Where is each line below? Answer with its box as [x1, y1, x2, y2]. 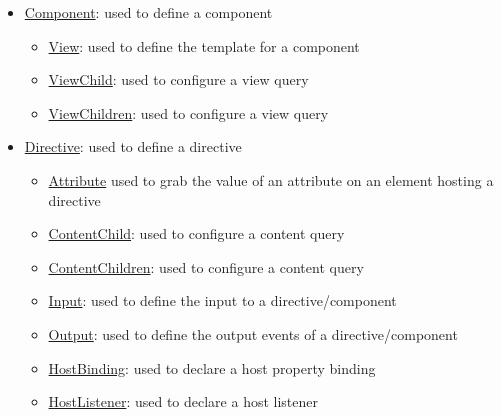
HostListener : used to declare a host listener [48, 391, 318, 412]
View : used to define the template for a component [48, 35, 360, 56]
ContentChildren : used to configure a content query [48, 256, 364, 277]
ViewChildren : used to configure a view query [48, 102, 329, 123]
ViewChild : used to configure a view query [48, 69, 309, 90]
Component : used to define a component [24, 2, 273, 22]
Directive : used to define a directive [24, 136, 242, 157]
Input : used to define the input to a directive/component [48, 290, 397, 311]
